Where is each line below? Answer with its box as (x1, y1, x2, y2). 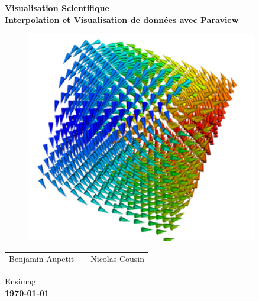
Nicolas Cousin (90, 253, 145, 265)
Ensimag (5, 275, 36, 287)
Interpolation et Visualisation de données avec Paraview (5, 13, 239, 25)
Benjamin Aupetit (9, 253, 75, 265)
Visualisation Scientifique (5, 2, 109, 14)
